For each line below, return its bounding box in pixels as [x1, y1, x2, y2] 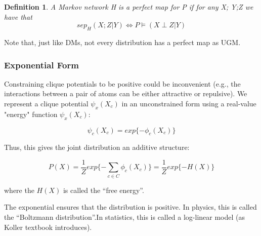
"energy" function [4, 108, 58, 119]
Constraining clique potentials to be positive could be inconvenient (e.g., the [4, 78, 241, 89]
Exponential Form [4, 58, 79, 71]
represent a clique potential [4, 98, 89, 108]
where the [4, 184, 34, 195]
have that [4, 11, 32, 22]
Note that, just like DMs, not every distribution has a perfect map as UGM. [4, 36, 241, 47]
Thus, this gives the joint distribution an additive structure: [4, 142, 190, 152]
